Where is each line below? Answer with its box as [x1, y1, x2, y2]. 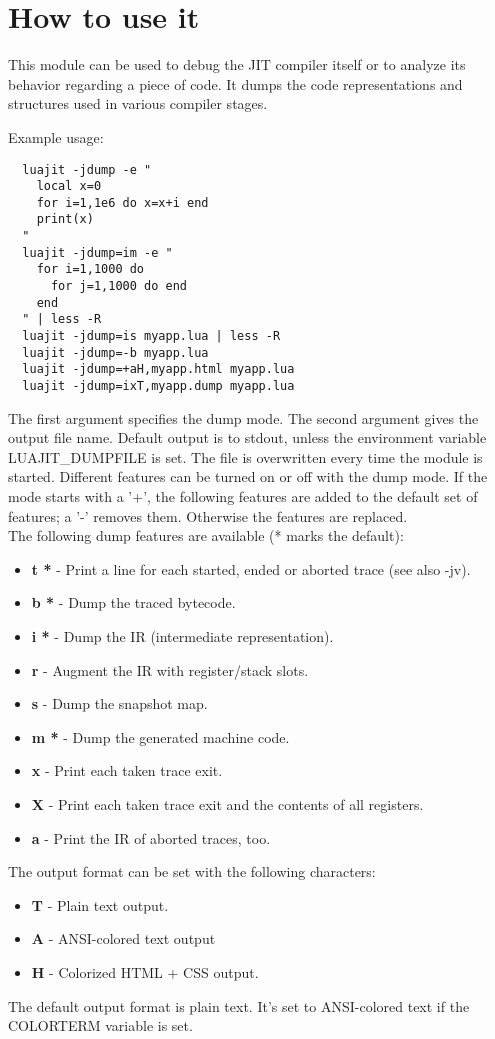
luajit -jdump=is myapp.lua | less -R [22, 329, 281, 344]
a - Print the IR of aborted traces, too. [31, 827, 271, 848]
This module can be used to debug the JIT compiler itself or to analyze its [8, 54, 466, 75]
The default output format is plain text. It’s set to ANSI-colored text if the [8, 995, 470, 1016]
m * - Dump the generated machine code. [31, 726, 290, 747]
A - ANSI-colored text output [31, 928, 216, 949]
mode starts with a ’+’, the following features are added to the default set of [8, 486, 478, 507]
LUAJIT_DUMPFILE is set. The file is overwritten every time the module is [8, 446, 483, 467]
